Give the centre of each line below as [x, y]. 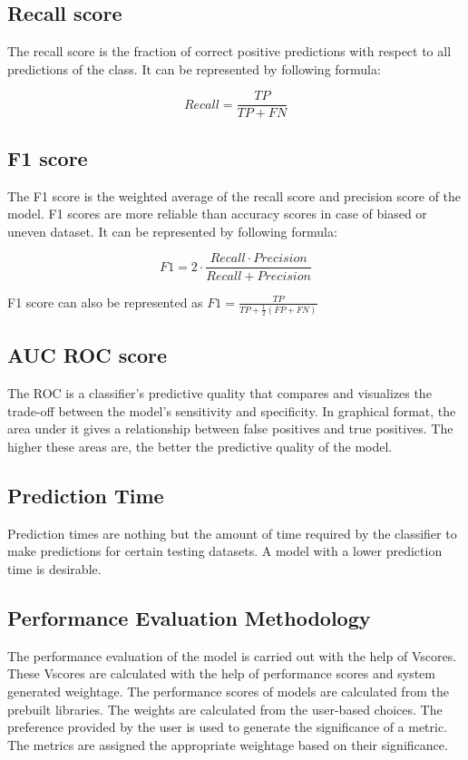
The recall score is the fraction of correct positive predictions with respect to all [229, 51]
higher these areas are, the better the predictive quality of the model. [200, 447]
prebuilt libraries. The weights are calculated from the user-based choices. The [225, 709]
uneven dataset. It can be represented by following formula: [172, 231]
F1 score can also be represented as [105, 302]
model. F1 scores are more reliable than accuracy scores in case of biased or [217, 214]
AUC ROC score [88, 355]
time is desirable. [54, 569]
